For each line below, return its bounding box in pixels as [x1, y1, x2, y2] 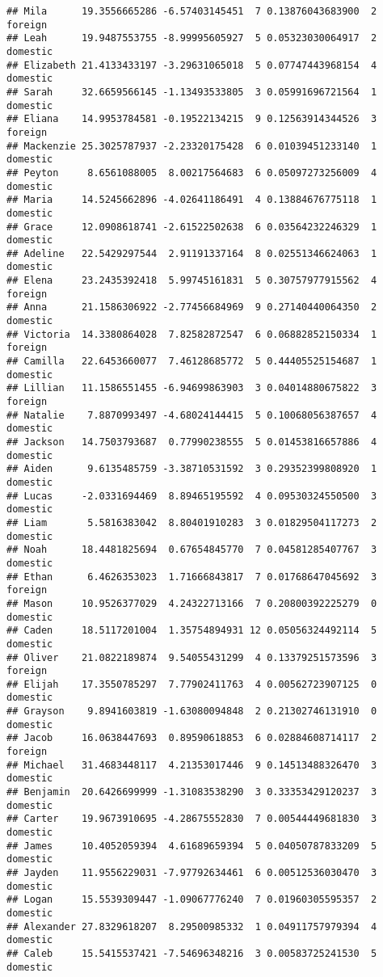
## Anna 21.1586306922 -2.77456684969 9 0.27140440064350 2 [6, 301, 377, 314]
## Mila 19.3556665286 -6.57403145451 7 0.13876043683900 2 [6, 6, 377, 17]
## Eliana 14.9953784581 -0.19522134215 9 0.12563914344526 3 [6, 113, 377, 125]
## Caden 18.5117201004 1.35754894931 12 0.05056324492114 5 [6, 625, 377, 637]
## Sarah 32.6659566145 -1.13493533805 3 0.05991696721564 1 [6, 86, 377, 98]
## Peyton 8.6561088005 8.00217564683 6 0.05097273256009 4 [6, 166, 377, 179]
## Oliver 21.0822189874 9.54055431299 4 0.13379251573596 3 [6, 651, 377, 663]
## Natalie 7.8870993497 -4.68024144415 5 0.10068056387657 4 [6, 409, 377, 421]
